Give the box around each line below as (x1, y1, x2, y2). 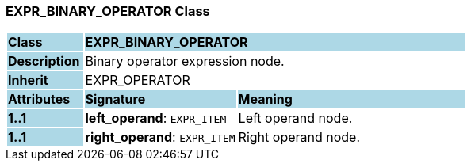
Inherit (8, 72, 48, 89)
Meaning (238, 91, 293, 108)
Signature (85, 91, 146, 108)
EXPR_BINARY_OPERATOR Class (6, 3, 210, 19)
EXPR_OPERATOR (85, 72, 190, 89)
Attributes (8, 91, 71, 108)
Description (8, 53, 80, 70)
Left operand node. (238, 110, 353, 127)
